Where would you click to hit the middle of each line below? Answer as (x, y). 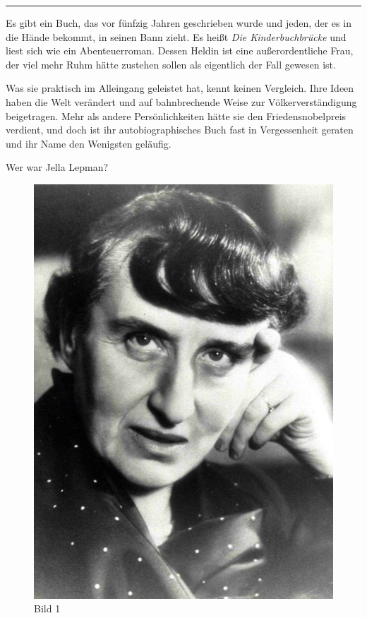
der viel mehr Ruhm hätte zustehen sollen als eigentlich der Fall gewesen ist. (171, 64)
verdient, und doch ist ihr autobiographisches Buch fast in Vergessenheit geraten (180, 130)
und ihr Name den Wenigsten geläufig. (89, 143)
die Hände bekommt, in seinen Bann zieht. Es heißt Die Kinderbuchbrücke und (176, 36)
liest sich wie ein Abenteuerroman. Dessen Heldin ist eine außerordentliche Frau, (180, 50)
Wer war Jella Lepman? (57, 167)
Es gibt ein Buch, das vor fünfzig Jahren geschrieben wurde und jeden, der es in (179, 23)
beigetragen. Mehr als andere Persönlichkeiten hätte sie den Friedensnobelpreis (176, 115)
